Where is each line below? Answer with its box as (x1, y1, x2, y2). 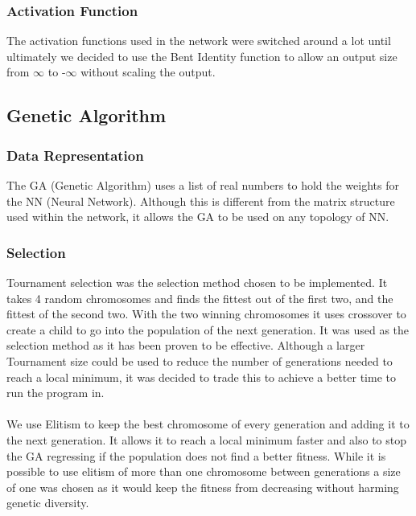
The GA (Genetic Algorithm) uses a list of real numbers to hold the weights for (6, 177, 399, 193)
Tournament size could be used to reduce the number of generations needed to (6, 352, 393, 369)
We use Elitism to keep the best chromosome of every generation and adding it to (6, 416, 410, 432)
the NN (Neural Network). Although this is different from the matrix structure (6, 192, 395, 209)
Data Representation (6, 145, 144, 165)
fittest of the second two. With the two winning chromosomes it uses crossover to (6, 305, 406, 322)
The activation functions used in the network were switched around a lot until (6, 32, 391, 49)
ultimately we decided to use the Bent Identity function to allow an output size (6, 47, 397, 64)
